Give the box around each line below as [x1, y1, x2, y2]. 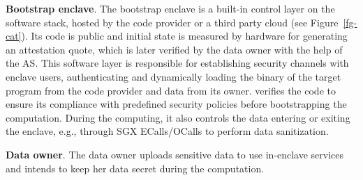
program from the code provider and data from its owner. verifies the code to [6, 83, 336, 97]
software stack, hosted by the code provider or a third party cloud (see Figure [6, 15, 339, 29]
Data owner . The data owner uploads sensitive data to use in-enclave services [6, 147, 344, 161]
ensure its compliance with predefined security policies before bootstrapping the [6, 97, 347, 111]
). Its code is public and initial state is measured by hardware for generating [21, 28, 348, 43]
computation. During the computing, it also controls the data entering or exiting [6, 110, 350, 124]
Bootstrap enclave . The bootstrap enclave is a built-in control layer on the [6, 1, 335, 15]
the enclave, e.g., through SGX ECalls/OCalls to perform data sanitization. [6, 124, 329, 138]
